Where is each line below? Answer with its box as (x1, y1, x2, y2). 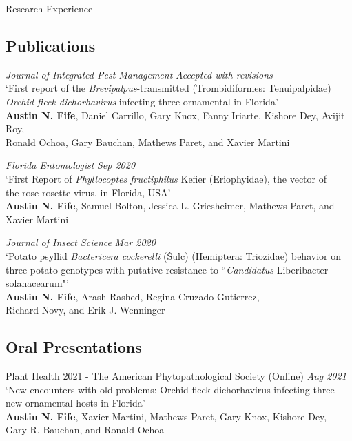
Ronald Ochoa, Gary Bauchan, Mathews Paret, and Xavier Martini (6, 134, 290, 149)
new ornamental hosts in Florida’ (6, 396, 145, 410)
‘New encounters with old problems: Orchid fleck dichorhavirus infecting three (6, 382, 335, 396)
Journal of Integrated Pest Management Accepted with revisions (6, 67, 273, 81)
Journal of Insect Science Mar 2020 (6, 235, 156, 249)
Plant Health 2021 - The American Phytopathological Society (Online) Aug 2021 (6, 369, 346, 383)
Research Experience (6, 1, 93, 15)
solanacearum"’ (6, 276, 69, 290)
